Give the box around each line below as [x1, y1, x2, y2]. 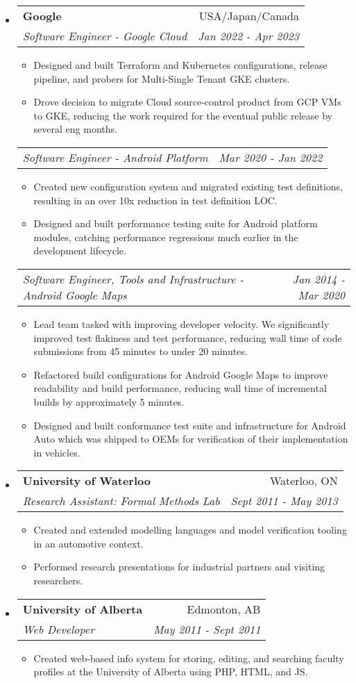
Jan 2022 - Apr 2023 [198, 28, 299, 44]
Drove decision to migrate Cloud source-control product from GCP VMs [33, 94, 341, 109]
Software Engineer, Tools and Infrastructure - [22, 270, 244, 287]
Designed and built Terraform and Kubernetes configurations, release [33, 58, 328, 72]
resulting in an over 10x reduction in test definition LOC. [33, 192, 278, 207]
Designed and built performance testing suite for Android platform [33, 216, 318, 231]
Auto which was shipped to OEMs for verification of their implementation [33, 431, 348, 446]
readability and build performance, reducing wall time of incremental [33, 381, 327, 395]
